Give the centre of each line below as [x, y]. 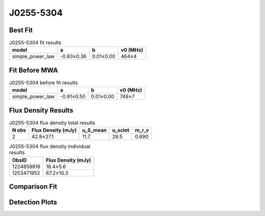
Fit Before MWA [34, 70]
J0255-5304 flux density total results [52, 123]
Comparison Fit [33, 187]
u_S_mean [94, 130]
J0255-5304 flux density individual [50, 146]
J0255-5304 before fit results [43, 83]
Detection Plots [33, 203]
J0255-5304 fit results [35, 43]
